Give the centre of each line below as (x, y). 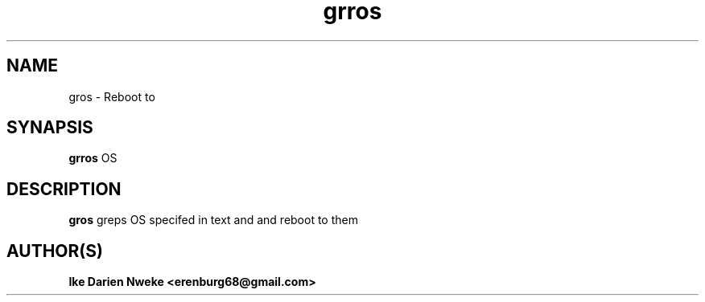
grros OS (93, 158)
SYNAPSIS (50, 128)
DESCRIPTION (64, 189)
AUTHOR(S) (55, 251)
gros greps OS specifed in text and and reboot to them (213, 220)
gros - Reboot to (112, 96)
